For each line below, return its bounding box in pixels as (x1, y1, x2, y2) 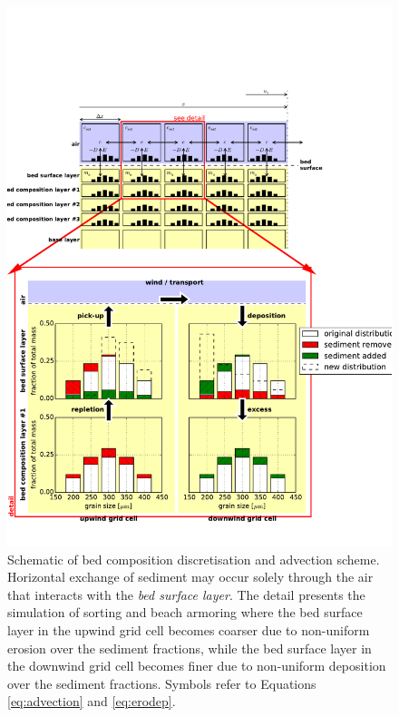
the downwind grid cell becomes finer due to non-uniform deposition (7, 656, 386, 675)
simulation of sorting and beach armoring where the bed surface (7, 603, 363, 622)
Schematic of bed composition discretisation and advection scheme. (7, 549, 380, 568)
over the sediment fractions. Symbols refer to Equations (7, 673, 316, 692)
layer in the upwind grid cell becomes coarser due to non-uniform (7, 620, 370, 639)
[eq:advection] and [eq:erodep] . (7, 692, 176, 711)
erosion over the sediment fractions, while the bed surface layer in (7, 638, 372, 657)
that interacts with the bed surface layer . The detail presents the (7, 584, 365, 604)
